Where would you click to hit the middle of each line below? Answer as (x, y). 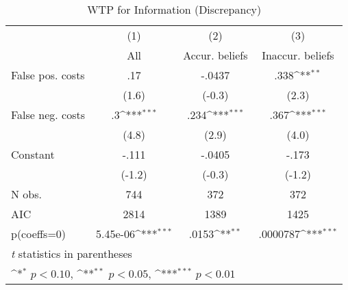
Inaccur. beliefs (298, 55)
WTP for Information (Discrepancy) (174, 9)
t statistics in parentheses (72, 253)
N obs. (26, 194)
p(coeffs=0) (39, 234)
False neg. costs (48, 115)
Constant (33, 154)
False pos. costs (48, 75)
